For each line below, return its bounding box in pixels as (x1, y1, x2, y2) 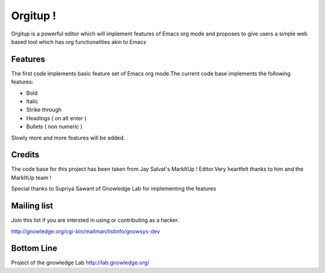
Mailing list (11, 201, 54, 211)
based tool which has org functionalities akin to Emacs (11, 38, 147, 45)
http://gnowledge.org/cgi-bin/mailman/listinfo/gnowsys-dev (11, 227, 161, 235)
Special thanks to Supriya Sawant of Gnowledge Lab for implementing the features (11, 185, 217, 192)
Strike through (26, 106, 62, 114)
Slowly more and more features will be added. (11, 134, 125, 141)
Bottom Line (11, 244, 57, 254)
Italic (26, 98, 39, 105)
